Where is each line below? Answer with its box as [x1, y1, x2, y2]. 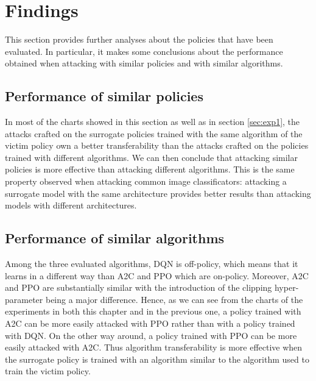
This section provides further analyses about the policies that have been [5, 33, 273, 46]
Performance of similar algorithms [5, 229, 225, 247]
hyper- [274, 281, 299, 294]
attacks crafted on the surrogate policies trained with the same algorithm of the [5, 127, 303, 140]
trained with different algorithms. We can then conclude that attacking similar [5, 151, 298, 163]
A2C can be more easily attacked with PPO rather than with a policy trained [5, 317, 295, 330]
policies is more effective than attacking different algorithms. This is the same [5, 163, 295, 176]
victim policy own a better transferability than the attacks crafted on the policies [5, 139, 309, 152]
